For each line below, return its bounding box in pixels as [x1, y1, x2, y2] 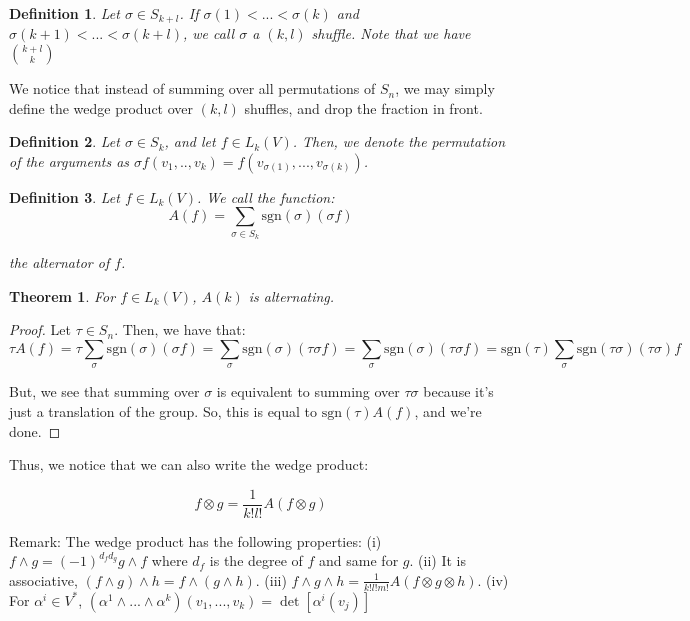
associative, [9, 569, 78, 590]
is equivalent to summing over [216, 381, 400, 402]
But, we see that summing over [9, 381, 200, 402]
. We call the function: [197, 186, 335, 207]
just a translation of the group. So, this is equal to [9, 400, 318, 421]
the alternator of [9, 252, 110, 273]
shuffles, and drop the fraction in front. [244, 97, 483, 118]
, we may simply [395, 78, 495, 99]
